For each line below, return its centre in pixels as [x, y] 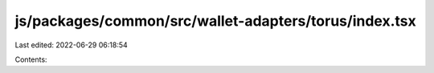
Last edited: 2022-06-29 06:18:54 [71, 45]
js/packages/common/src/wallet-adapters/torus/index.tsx [216, 21]
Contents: [31, 59]
